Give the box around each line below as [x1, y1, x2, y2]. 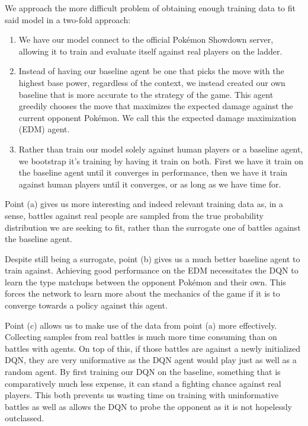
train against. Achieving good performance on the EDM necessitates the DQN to [5, 264, 299, 276]
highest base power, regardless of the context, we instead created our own [18, 76, 285, 88]
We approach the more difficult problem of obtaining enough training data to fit [5, 2, 296, 14]
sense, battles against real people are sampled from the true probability [5, 209, 264, 221]
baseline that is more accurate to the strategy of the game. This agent [18, 88, 274, 100]
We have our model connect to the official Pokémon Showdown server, [18, 33, 274, 46]
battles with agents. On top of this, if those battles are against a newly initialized [5, 342, 301, 354]
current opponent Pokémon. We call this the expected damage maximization [18, 111, 296, 123]
